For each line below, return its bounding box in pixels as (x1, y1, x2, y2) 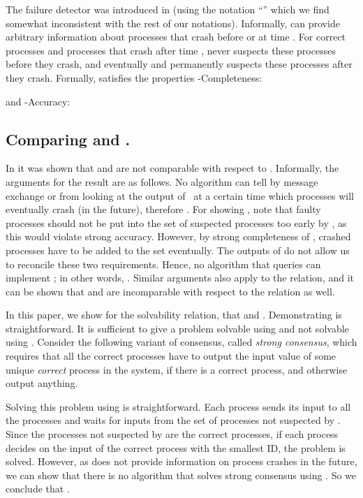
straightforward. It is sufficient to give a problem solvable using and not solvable (6, 321, 349, 335)
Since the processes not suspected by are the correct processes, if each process (6, 427, 339, 441)
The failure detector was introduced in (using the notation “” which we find (6, 2, 329, 16)
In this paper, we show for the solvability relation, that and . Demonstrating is (6, 307, 342, 322)
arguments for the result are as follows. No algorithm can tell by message (6, 174, 318, 189)
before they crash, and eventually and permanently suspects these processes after (6, 57, 353, 71)
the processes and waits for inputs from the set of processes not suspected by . (6, 413, 341, 427)
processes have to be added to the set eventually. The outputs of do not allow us (6, 242, 350, 257)
